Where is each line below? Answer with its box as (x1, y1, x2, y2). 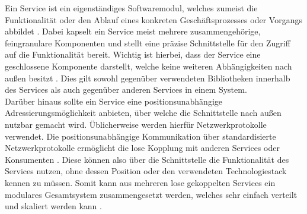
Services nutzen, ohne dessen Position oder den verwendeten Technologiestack (5, 165, 287, 177)
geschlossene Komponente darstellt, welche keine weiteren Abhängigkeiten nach (5, 59, 292, 72)
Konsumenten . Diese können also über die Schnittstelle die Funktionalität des (5, 153, 289, 165)
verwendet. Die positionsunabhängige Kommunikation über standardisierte (5, 130, 276, 142)
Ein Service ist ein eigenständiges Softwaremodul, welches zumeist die (5, 2, 258, 14)
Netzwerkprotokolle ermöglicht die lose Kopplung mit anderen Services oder (5, 141, 280, 154)
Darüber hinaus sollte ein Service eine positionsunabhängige (5, 95, 222, 107)
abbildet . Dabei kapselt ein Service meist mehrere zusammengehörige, (5, 25, 261, 37)
